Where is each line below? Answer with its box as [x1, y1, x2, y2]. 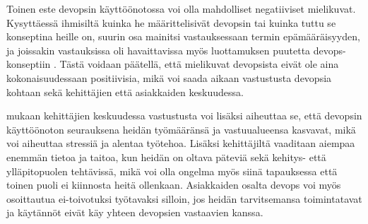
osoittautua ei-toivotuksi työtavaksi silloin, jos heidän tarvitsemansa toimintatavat [6, 191, 362, 206]
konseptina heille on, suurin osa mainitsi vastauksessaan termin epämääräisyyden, [6, 29, 360, 44]
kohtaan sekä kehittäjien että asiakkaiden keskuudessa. [6, 84, 244, 99]
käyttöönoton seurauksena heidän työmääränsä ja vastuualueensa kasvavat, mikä [6, 122, 356, 136]
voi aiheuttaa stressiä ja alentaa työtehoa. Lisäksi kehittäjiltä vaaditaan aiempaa [6, 136, 355, 151]
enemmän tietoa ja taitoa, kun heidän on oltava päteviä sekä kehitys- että [6, 149, 326, 164]
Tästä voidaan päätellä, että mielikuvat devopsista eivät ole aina [59, 57, 339, 71]
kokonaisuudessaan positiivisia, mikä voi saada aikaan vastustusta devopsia [6, 70, 332, 85]
